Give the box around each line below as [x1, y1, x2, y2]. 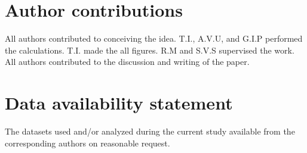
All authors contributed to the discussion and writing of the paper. [5, 55, 250, 68]
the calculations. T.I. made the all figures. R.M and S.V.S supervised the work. [5, 43, 294, 56]
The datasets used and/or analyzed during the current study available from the [5, 125, 295, 138]
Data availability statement [5, 90, 233, 115]
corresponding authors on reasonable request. [5, 136, 170, 149]
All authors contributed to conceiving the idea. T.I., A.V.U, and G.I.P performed [5, 32, 303, 45]
